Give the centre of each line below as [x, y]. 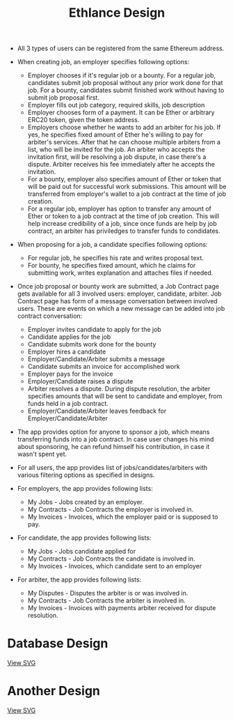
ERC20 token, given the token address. [83, 120]
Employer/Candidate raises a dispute [80, 381]
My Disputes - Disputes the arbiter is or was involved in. [108, 593]
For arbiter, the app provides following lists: [79, 579]
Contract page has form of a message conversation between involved [117, 301]
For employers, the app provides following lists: [85, 489]
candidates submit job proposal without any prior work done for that [125, 83]
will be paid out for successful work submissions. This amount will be [127, 187]
